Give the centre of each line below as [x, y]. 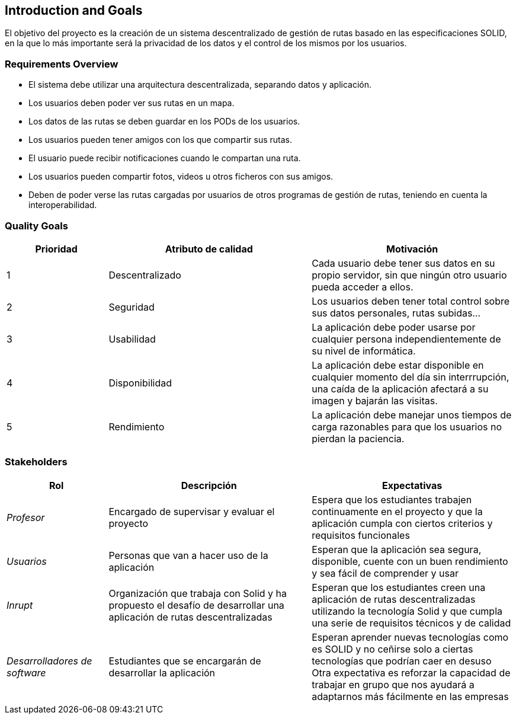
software [26, 672]
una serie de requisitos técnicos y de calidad [411, 623]
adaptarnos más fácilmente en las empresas [410, 696]
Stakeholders [36, 462]
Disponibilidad [140, 383]
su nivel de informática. [364, 351]
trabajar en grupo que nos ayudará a [393, 684]
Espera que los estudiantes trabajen [392, 499]
